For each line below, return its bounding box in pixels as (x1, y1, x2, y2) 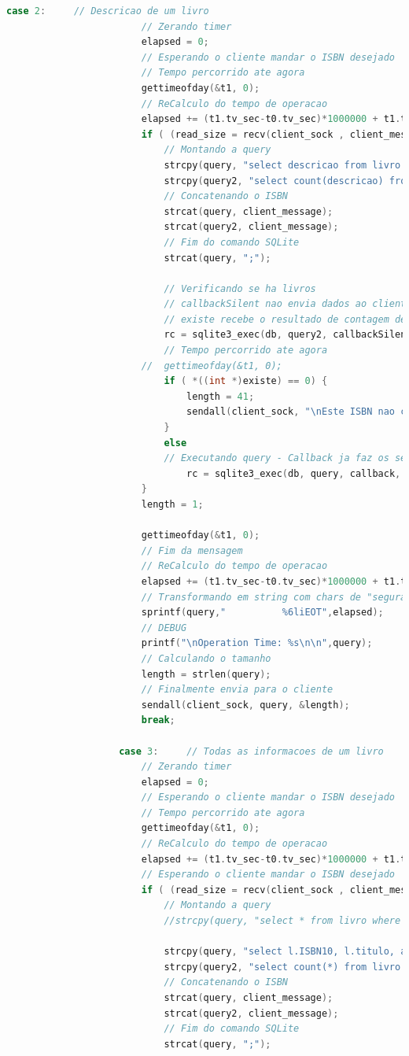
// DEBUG (141, 622, 187, 633)
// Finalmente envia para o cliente (141, 684, 333, 696)
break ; (141, 714, 175, 726)
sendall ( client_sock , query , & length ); (141, 699, 350, 711)
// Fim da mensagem (141, 545, 243, 556)
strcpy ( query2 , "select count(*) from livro (164, 961, 401, 973)
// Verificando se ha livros (164, 282, 316, 294)
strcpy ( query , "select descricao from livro (164, 159, 401, 171)
